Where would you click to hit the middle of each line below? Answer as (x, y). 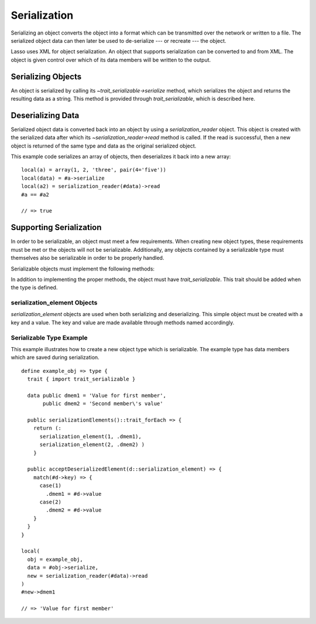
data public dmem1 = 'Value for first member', (97, 395)
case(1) (50, 486)
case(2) (50, 502)
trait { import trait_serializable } (81, 379)
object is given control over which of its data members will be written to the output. (111, 60)
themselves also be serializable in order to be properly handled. (87, 258)
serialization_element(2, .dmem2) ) (92, 445)
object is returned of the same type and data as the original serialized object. (104, 146)
